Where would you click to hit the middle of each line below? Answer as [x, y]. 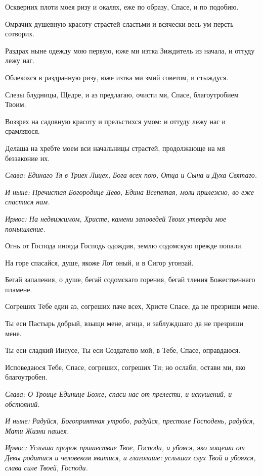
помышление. [25, 228]
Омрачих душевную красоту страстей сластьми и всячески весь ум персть [119, 23]
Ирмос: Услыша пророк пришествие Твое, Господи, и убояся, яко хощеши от [125, 447]
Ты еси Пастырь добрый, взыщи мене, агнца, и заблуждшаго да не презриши [124, 323]
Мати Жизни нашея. [37, 430]
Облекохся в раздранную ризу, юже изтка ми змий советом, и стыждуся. [117, 77]
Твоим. [16, 104]
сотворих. [20, 34]
